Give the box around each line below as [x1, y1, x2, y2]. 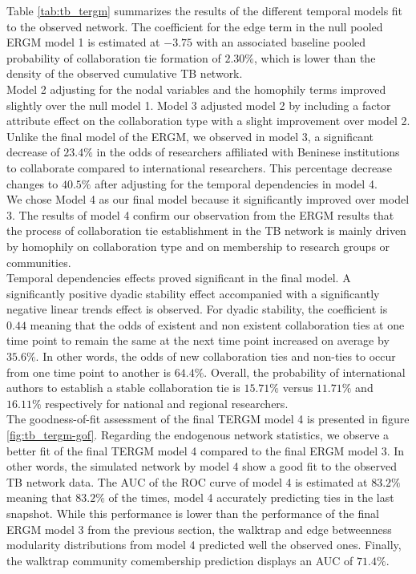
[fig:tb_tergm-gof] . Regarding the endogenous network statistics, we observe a [6, 426, 390, 443]
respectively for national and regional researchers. [45, 394, 289, 411]
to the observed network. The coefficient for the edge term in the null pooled [6, 18, 383, 34]
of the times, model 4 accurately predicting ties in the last [108, 489, 394, 506]
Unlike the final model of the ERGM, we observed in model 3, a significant [6, 127, 374, 144]
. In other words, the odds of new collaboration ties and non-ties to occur [35, 348, 396, 365]
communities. [6, 253, 71, 270]
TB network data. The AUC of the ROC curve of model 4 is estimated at [6, 473, 368, 490]
